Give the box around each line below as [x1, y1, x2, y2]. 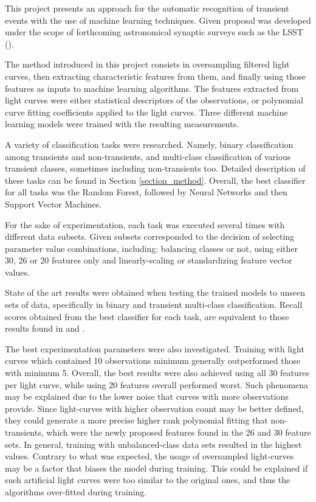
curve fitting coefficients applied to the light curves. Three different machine [5, 105, 288, 118]
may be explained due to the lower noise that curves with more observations [5, 390, 289, 403]
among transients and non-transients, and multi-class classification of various [5, 150, 291, 162]
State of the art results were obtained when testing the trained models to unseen [5, 286, 306, 299]
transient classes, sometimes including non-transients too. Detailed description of [5, 162, 306, 175]
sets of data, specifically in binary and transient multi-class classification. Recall [5, 298, 303, 311]
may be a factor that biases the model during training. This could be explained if [5, 461, 308, 474]
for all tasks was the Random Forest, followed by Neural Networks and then [5, 186, 287, 198]
